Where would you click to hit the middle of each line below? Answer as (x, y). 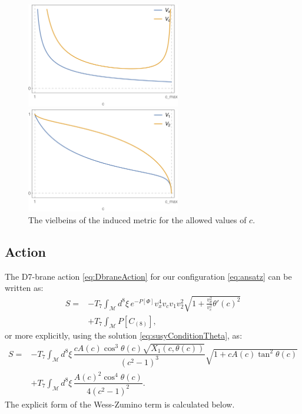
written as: (24, 288)
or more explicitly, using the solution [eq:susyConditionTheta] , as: (124, 335)
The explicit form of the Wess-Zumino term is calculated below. (120, 404)
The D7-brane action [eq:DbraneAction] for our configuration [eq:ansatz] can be (148, 276)
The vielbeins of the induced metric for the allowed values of (137, 219)
